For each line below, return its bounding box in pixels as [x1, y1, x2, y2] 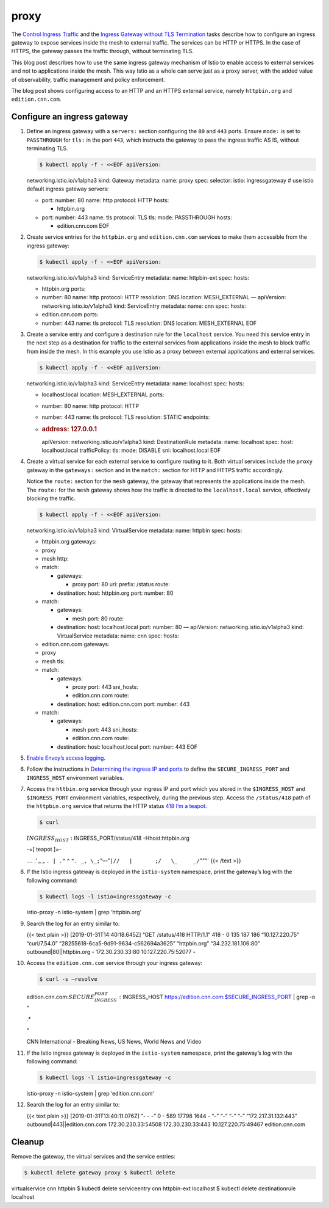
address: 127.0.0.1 [41, 425, 97, 434]
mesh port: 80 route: [72, 614, 124, 622]
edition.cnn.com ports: [41, 311, 99, 318]
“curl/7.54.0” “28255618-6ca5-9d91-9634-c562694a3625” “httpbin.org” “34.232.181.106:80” [26, 939, 260, 947]
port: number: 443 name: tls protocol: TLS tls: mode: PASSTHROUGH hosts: [41, 214, 233, 221]
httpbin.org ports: [41, 285, 86, 293]
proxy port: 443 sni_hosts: [72, 683, 138, 690]
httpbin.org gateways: [41, 538, 97, 545]
